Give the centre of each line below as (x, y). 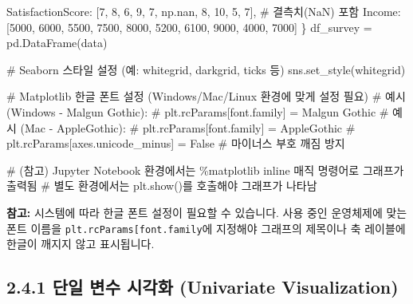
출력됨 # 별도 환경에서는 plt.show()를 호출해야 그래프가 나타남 (162, 186)
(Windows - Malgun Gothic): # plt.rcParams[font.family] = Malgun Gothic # (198, 111)
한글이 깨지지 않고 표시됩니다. (81, 244)
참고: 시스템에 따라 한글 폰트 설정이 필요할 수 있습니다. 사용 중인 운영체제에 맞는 (207, 212)
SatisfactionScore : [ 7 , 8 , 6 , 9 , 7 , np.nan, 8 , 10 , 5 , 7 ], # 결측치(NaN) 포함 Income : (204, 11)
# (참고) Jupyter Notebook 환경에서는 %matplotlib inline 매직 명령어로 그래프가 (205, 170)
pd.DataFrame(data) (57, 43)
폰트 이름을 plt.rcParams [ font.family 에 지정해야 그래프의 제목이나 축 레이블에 (206, 228)
